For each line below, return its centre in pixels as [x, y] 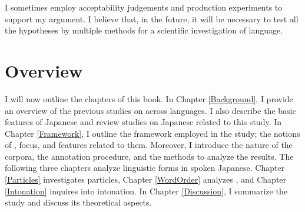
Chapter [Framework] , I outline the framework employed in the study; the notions [152, 133]
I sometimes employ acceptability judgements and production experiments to [144, 7]
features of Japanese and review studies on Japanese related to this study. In [143, 122]
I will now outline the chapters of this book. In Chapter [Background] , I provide [149, 98]
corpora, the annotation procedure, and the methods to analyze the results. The [149, 156]
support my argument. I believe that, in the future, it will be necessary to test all [152, 18]
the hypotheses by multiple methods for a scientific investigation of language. [144, 30]
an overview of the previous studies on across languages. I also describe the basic [150, 110]
